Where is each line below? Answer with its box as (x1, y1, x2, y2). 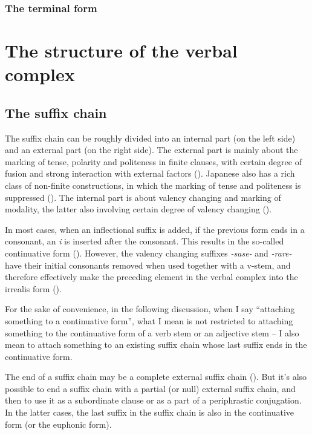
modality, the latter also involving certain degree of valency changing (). (5, 203, 272, 215)
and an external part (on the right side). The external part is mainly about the (5, 143, 298, 156)
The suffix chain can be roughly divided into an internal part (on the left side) (5, 131, 296, 144)
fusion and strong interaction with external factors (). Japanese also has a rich (5, 167, 295, 180)
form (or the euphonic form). (5, 417, 112, 430)
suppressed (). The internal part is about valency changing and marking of (5, 191, 281, 203)
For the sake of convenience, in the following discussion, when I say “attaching (5, 303, 295, 315)
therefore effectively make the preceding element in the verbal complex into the (5, 270, 298, 283)
